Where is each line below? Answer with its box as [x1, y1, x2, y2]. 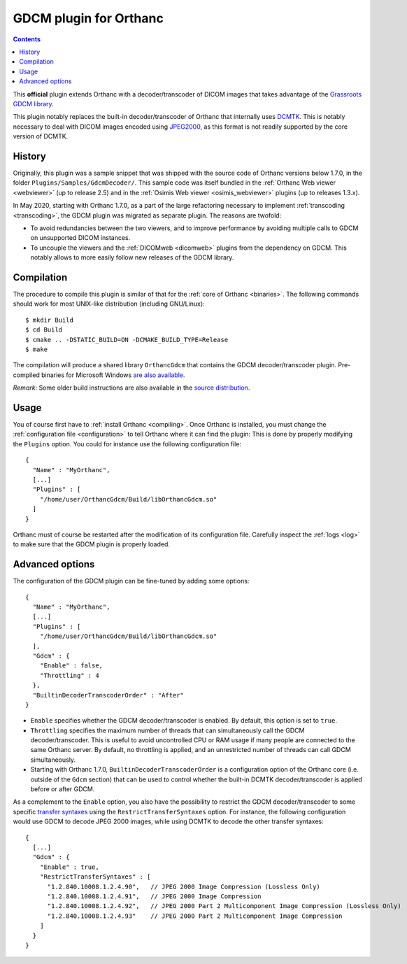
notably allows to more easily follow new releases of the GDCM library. [30, 253, 234, 262]
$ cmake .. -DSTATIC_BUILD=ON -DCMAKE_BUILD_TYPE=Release [25, 336, 229, 343]
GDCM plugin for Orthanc [13, 10, 164, 26]
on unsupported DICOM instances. [30, 234, 131, 242]
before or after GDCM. [30, 785, 95, 793]
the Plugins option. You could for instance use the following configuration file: [13, 439, 241, 448]
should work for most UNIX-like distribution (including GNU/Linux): [13, 299, 206, 308]
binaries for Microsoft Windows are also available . [41, 371, 185, 379]
